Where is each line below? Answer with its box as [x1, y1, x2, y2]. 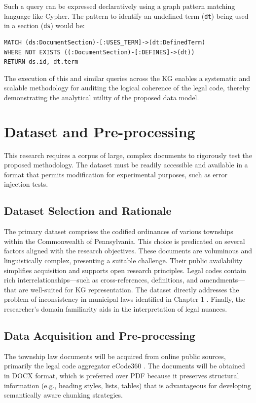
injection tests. [4, 179, 48, 189]
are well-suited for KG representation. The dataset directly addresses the [19, 284, 239, 294]
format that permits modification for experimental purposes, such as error [4, 169, 227, 179]
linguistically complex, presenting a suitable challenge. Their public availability [4, 255, 243, 265]
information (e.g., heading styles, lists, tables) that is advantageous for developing [4, 380, 251, 390]
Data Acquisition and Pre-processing [4, 327, 195, 343]
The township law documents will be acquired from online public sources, [4, 351, 226, 361]
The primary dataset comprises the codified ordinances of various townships [4, 226, 233, 237]
